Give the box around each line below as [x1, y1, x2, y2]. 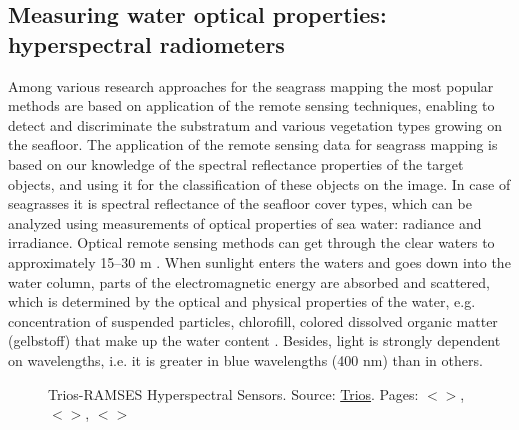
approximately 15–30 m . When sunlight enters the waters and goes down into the [8, 251, 511, 272]
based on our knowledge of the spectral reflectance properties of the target [8, 153, 464, 174]
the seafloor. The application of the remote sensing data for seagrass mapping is [8, 134, 498, 155]
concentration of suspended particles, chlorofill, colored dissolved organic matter [8, 310, 498, 331]
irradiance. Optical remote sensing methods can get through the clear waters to [8, 232, 495, 253]
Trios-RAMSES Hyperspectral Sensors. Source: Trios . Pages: [48, 383, 419, 404]
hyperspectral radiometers [8, 28, 285, 59]
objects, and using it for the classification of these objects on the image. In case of [8, 173, 511, 194]
